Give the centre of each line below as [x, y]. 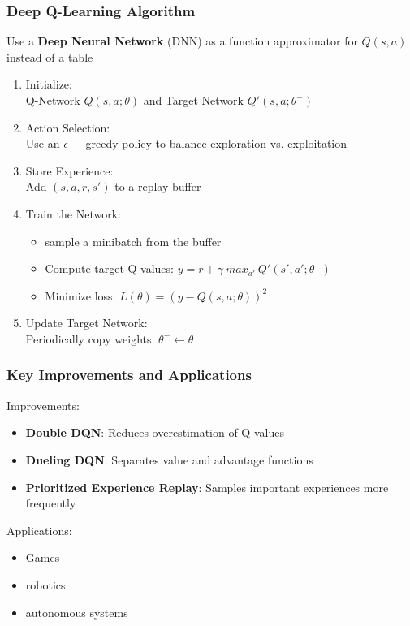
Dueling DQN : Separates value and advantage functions [169, 459]
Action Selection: [68, 127]
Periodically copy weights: [90, 338]
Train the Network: [73, 213]
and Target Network [193, 100]
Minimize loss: [80, 295]
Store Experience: [69, 170]
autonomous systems [77, 612]
